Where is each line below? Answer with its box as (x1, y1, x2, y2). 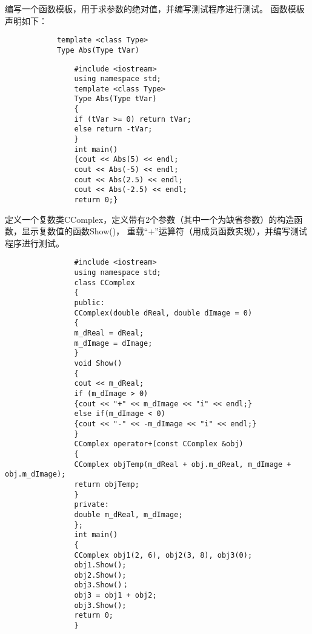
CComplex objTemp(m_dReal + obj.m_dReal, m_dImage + (74, 460, 291, 469)
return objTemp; (74, 480, 139, 489)
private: (74, 500, 109, 509)
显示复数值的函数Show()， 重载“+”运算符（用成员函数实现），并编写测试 (21, 225, 307, 237)
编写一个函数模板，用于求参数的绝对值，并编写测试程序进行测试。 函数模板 (5, 2, 305, 15)
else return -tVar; (74, 125, 153, 134)
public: (74, 299, 105, 308)
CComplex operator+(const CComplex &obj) (74, 440, 244, 449)
